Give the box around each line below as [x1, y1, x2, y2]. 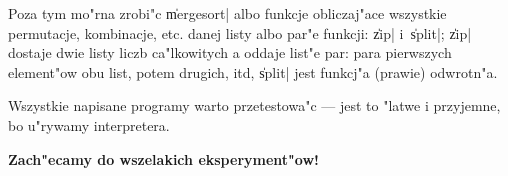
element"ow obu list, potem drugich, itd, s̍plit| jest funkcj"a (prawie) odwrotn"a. [8, 61, 498, 82]
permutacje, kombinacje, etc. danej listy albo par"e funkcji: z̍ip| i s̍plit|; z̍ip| [8, 22, 472, 43]
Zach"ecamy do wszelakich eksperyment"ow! [8, 148, 319, 169]
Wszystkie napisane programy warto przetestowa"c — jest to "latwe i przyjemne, [8, 95, 501, 116]
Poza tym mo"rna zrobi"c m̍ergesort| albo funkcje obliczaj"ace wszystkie [8, 3, 447, 23]
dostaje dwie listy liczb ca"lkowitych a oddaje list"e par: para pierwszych [8, 42, 452, 63]
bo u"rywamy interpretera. [8, 114, 170, 135]
